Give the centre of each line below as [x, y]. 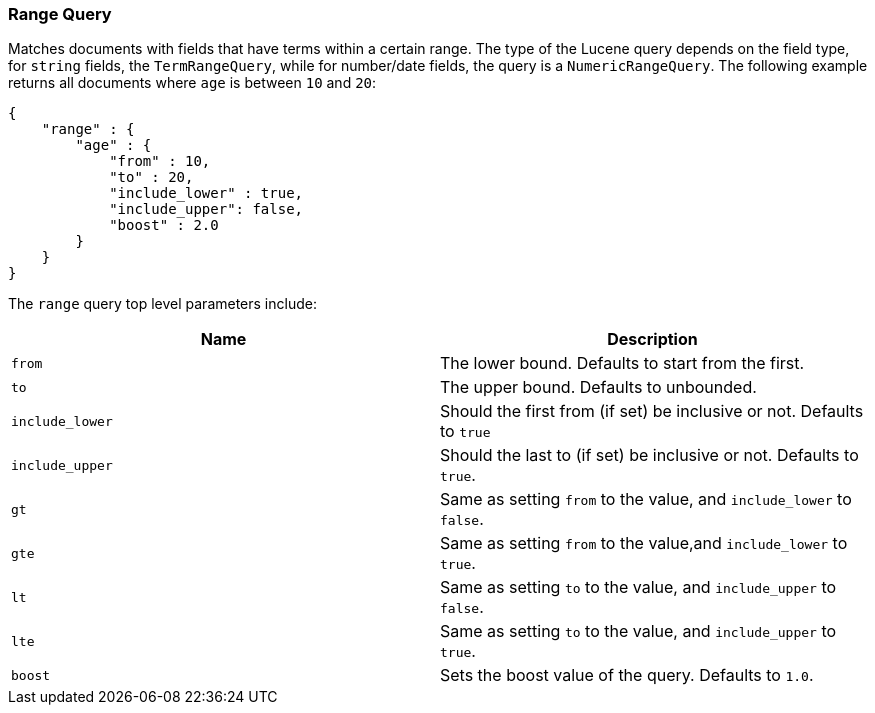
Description [652, 339]
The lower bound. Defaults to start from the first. [622, 363]
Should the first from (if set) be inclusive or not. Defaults [652, 411]
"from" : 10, [160, 161]
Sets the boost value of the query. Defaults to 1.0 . [627, 675]
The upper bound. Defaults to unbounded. [598, 387]
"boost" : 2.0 [164, 225]
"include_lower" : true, [206, 193]
